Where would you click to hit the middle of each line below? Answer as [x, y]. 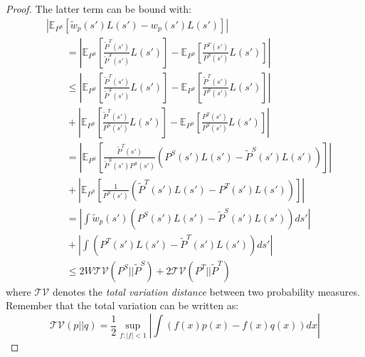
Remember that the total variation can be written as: [122, 305]
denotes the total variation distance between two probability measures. [206, 291]
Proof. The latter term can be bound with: [99, 9]
